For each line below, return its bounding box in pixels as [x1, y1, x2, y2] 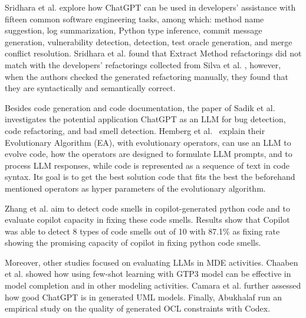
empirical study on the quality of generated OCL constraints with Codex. [5, 302, 271, 314]
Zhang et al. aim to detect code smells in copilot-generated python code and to [5, 202, 290, 214]
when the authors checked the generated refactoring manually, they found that [5, 70, 288, 82]
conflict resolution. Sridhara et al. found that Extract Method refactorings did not [5, 47, 302, 59]
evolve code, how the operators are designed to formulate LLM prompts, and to [5, 148, 292, 160]
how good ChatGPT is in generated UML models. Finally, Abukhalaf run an [5, 290, 282, 303]
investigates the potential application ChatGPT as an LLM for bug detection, [5, 113, 286, 125]
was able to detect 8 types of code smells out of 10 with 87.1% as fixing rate [5, 225, 280, 237]
